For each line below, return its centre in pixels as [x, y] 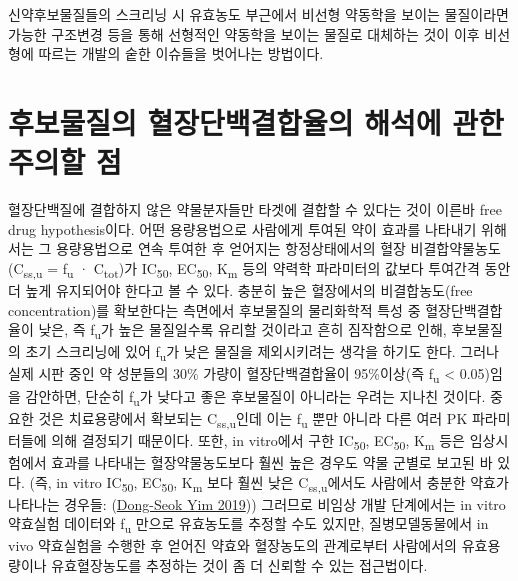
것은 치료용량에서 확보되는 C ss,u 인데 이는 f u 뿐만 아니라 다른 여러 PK [253, 419]
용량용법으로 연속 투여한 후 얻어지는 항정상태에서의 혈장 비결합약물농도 [278, 248]
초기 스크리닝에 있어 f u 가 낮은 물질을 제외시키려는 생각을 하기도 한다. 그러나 [262, 353]
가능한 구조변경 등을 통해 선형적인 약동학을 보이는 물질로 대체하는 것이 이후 [244, 33]
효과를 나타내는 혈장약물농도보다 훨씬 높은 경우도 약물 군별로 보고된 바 [272, 461]
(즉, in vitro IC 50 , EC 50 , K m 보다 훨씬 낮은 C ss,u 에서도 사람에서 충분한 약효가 [269, 483]
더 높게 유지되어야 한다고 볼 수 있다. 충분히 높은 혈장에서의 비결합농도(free [240, 290]
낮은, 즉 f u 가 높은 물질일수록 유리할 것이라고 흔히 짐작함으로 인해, [242, 330]
